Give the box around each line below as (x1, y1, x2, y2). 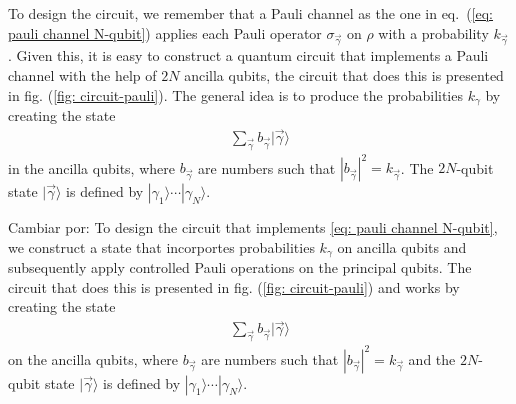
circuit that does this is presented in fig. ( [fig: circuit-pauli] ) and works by (8, 276, 460, 297)
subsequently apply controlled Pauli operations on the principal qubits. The (8, 257, 472, 278)
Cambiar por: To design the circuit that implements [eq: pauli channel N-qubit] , (8, 217, 498, 238)
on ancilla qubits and (337, 236, 467, 257)
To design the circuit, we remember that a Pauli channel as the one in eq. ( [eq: (8, 3, 494, 23)
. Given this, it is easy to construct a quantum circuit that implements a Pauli (8, 45, 489, 66)
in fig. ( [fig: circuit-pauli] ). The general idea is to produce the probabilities (8, 84, 463, 105)
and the (408, 348, 456, 369)
